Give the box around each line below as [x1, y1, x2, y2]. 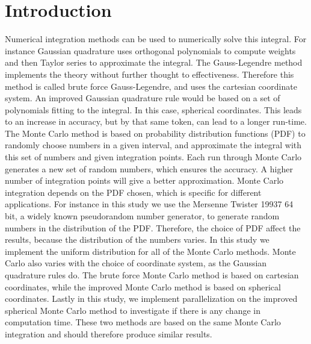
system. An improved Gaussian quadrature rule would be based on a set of [5, 92, 280, 104]
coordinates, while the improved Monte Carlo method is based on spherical [5, 280, 281, 293]
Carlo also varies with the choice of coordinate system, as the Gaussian [5, 257, 267, 269]
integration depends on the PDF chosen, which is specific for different [5, 186, 262, 198]
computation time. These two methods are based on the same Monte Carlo [5, 316, 281, 328]
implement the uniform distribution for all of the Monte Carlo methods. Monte [5, 245, 296, 257]
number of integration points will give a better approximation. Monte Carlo [5, 174, 284, 187]
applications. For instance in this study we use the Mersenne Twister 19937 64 [5, 198, 294, 210]
